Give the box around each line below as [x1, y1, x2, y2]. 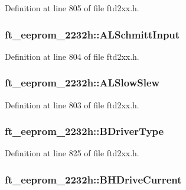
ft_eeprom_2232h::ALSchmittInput [5, 27, 180, 41]
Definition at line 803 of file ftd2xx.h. [5, 98, 139, 111]
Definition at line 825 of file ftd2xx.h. [5, 147, 139, 159]
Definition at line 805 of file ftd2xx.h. [5, 2, 139, 14]
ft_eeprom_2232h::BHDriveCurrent [5, 172, 182, 186]
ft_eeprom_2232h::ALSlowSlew [5, 75, 160, 90]
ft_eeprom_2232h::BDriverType [5, 124, 164, 139]
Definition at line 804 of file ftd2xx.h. [5, 50, 139, 62]
